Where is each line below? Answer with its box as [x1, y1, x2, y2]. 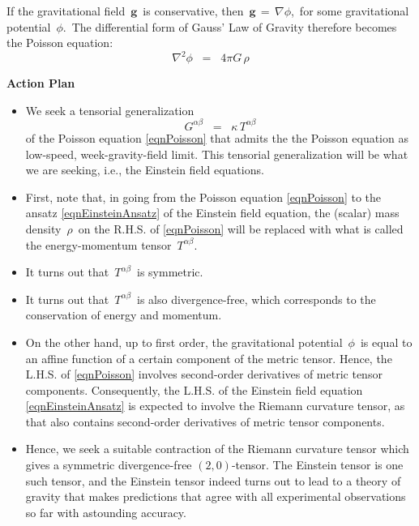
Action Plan [6, 75, 75, 92]
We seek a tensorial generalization [25, 101, 195, 118]
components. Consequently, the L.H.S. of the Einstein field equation [25, 381, 363, 398]
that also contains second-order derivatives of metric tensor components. [25, 413, 385, 430]
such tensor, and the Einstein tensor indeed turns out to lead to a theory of [25, 472, 401, 489]
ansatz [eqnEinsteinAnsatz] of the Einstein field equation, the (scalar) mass [25, 204, 400, 221]
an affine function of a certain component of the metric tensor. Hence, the [25, 349, 392, 366]
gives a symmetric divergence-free [25, 456, 192, 473]
